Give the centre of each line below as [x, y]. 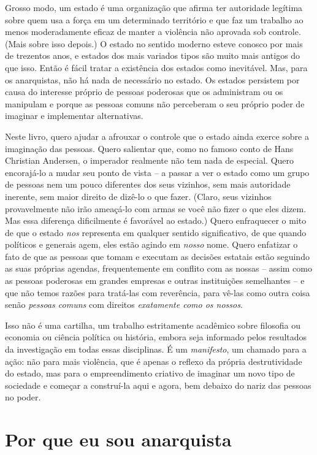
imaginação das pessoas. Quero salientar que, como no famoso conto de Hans [149, 148]
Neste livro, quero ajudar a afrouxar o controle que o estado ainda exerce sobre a [157, 136]
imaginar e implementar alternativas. [74, 116]
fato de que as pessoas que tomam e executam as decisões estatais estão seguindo [157, 256]
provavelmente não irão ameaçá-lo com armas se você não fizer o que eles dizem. [156, 208]
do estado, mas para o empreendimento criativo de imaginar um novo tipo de [150, 373]
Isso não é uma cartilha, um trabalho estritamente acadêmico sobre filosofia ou [153, 325]
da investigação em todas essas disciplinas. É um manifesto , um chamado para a [156, 349]
